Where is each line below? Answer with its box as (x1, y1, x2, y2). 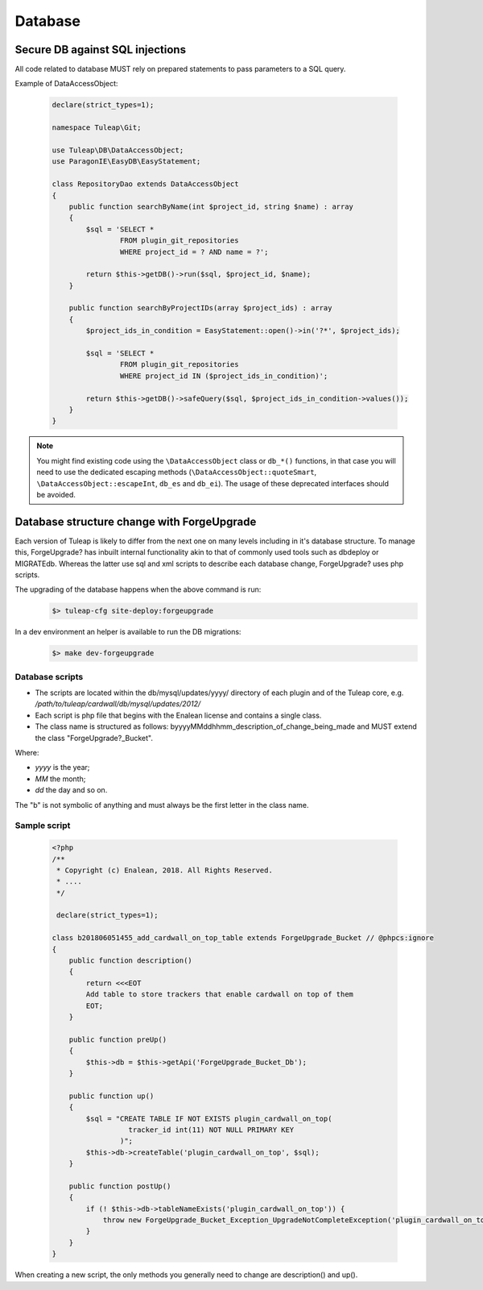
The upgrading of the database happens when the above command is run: (14, 585, 262, 594)
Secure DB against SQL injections (14, 43, 187, 56)
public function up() (68, 1091, 155, 1101)
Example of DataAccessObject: (14, 79, 118, 89)
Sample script (14, 820, 71, 831)
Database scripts (14, 671, 84, 682)
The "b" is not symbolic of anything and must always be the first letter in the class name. (14, 800, 309, 809)
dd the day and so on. (35, 785, 108, 795)
